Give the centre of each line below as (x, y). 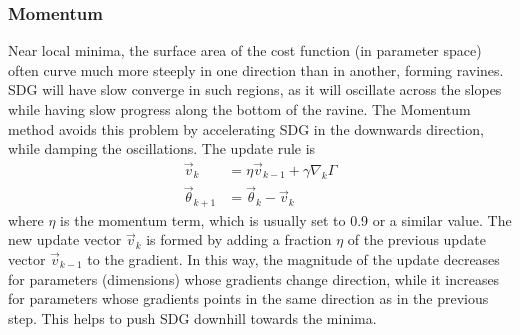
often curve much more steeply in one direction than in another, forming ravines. (256, 69)
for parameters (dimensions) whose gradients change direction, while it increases (254, 278)
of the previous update (416, 239)
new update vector (65, 239)
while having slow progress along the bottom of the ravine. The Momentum (239, 109)
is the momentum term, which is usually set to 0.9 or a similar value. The (286, 219)
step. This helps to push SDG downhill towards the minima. (192, 317)
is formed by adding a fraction (239, 239)
